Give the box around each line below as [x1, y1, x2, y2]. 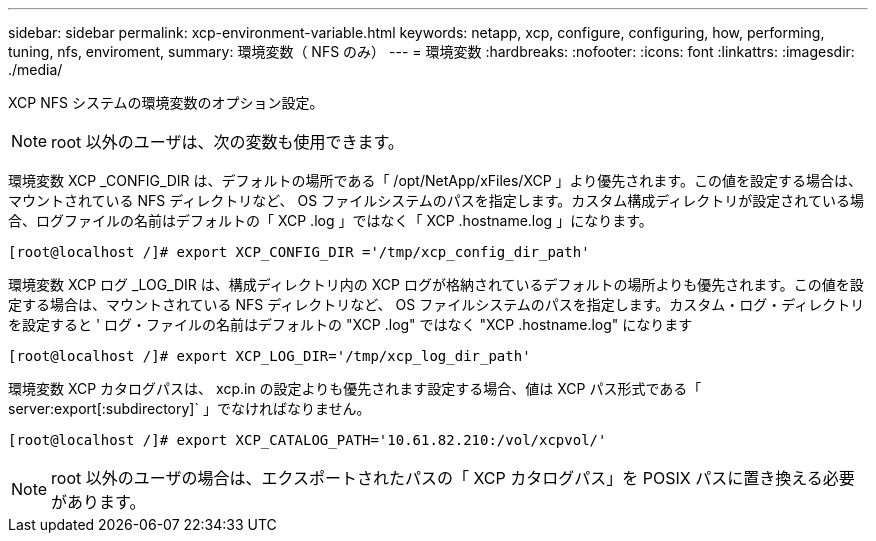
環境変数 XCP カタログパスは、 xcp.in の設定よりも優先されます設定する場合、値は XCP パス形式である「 [8, 380, 702, 397]
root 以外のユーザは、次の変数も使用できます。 [51, 132, 404, 152]
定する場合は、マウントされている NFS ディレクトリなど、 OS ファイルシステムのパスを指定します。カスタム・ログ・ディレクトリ [8, 296, 865, 313]
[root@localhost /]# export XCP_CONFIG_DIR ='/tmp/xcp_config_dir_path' [8, 244, 590, 260]
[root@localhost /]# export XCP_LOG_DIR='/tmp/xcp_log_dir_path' [8, 348, 531, 364]
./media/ [8, 61, 63, 78]
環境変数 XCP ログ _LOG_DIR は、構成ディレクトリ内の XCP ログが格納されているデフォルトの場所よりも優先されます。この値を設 [8, 276, 864, 293]
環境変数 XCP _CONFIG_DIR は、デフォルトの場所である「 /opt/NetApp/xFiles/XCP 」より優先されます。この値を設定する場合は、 [8, 172, 862, 189]
